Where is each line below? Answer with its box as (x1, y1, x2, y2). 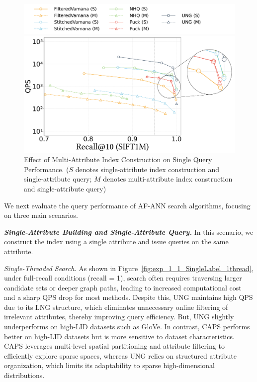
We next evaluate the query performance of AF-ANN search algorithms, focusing (4, 200, 251, 210)
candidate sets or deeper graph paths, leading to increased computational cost (4, 282, 242, 292)
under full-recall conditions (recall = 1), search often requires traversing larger (4, 273, 242, 283)
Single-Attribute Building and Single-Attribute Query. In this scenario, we (4, 226, 254, 237)
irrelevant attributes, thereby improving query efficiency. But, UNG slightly (4, 311, 234, 322)
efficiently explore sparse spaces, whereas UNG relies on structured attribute (4, 350, 237, 361)
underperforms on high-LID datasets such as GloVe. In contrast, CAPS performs (4, 321, 250, 332)
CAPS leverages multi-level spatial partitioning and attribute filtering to (4, 341, 225, 351)
